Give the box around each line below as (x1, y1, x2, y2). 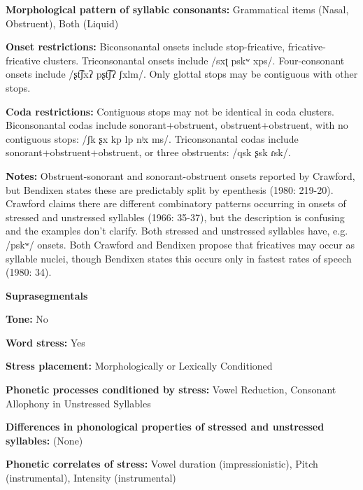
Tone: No (6, 311, 48, 326)
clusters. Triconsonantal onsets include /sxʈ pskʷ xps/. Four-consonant (43, 52, 345, 67)
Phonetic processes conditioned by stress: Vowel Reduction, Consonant (6, 382, 336, 397)
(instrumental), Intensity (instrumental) (6, 470, 176, 485)
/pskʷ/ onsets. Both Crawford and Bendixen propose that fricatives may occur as (6, 237, 355, 251)
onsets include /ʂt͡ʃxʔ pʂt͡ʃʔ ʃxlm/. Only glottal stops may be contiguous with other (6, 66, 358, 81)
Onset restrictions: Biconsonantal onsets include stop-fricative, (6, 39, 285, 54)
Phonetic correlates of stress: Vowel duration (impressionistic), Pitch (6, 456, 318, 471)
